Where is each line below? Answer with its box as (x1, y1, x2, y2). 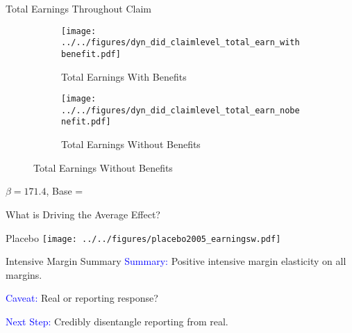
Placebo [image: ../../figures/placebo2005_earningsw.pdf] (6, 230, 281, 245)
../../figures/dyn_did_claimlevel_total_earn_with (61, 38, 300, 48)
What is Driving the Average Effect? (6, 206, 160, 221)
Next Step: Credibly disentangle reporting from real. (6, 314, 228, 328)
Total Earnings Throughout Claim (6, 1, 151, 15)
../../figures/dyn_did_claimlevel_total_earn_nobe (61, 105, 300, 115)
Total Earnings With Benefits (61, 69, 187, 83)
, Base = (46, 184, 83, 198)
